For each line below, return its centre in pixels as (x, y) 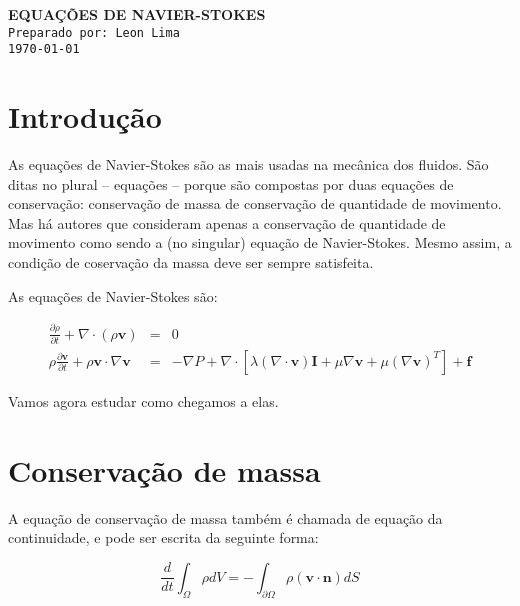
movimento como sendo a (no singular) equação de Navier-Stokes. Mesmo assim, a (260, 242)
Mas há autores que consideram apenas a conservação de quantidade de (227, 222)
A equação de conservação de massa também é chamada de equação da (225, 517)
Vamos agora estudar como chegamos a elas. (143, 400)
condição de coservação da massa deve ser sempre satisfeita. (191, 262)
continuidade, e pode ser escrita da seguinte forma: (163, 537)
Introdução (85, 116)
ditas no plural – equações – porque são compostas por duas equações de (231, 183)
